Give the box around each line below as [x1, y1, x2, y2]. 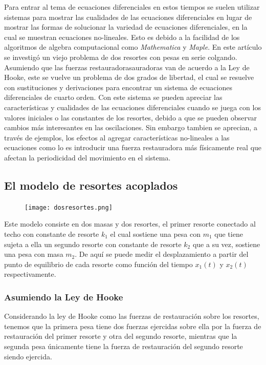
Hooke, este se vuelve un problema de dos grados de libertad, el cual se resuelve [4, 72, 254, 83]
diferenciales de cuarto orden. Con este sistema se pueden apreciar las [4, 92, 223, 103]
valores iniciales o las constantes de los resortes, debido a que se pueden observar [4, 112, 257, 123]
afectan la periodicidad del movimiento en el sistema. [4, 152, 171, 163]
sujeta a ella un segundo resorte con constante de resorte [4, 238, 182, 249]
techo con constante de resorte [4, 228, 99, 239]
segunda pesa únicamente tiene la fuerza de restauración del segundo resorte [4, 340, 243, 351]
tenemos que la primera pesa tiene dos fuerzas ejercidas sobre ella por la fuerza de [4, 320, 261, 331]
